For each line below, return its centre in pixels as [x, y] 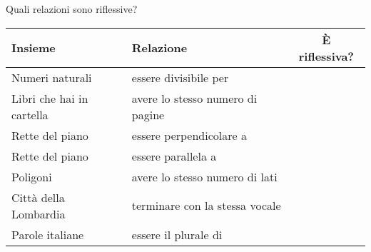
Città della [38, 197]
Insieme [34, 48]
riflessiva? [326, 56]
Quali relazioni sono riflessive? [72, 9]
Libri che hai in [50, 98]
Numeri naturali [52, 77]
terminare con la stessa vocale [206, 206]
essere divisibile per [180, 77]
